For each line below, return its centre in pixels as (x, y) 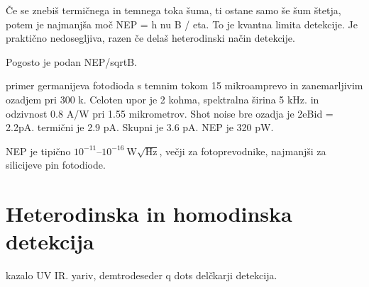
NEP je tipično (38, 151)
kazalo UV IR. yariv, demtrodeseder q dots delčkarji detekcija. (142, 275)
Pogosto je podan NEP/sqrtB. (71, 61)
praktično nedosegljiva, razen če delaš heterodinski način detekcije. (150, 38)
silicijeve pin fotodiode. (56, 165)
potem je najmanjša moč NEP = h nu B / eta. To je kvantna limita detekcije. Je (182, 24)
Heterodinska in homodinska (149, 214)
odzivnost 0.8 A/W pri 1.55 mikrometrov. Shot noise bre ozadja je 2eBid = (170, 113)
